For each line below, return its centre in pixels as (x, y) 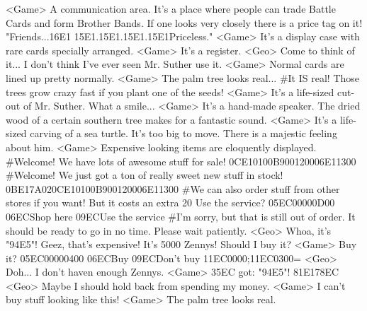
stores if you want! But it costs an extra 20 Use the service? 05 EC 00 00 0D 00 (170, 203)
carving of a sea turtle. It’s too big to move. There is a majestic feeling (183, 133)
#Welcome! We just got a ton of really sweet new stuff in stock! (145, 175)
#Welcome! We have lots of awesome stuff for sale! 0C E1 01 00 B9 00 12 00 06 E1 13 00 (181, 161)
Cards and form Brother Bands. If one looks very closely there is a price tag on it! (184, 22)
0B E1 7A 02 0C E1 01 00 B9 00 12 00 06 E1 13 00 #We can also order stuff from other (173, 188)
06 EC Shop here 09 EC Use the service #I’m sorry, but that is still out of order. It (181, 216)
